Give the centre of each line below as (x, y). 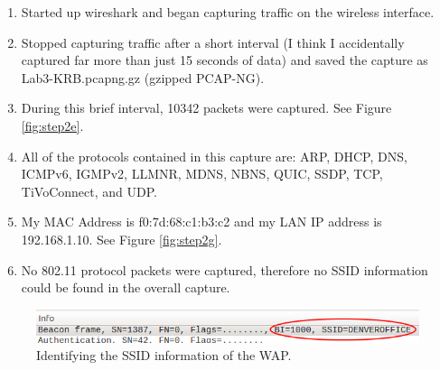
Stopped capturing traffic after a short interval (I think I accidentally (213, 42)
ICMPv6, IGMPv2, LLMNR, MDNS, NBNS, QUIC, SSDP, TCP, (202, 174)
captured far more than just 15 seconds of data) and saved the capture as (225, 60)
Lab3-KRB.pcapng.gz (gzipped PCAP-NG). (143, 77)
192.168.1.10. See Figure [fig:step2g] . (122, 239)
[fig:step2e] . (52, 125)
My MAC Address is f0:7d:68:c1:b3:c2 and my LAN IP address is (201, 222)
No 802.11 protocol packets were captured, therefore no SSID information (225, 269)
